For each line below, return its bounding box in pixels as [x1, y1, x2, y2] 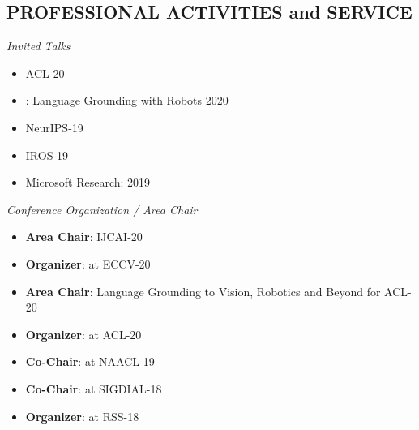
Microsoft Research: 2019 [25, 174, 151, 191]
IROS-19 [25, 146, 69, 163]
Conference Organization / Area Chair [6, 200, 198, 217]
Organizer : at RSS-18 [25, 407, 139, 424]
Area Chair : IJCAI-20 [25, 228, 143, 245]
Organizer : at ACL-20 [25, 325, 142, 342]
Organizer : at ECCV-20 [25, 255, 151, 272]
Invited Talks [6, 37, 71, 54]
